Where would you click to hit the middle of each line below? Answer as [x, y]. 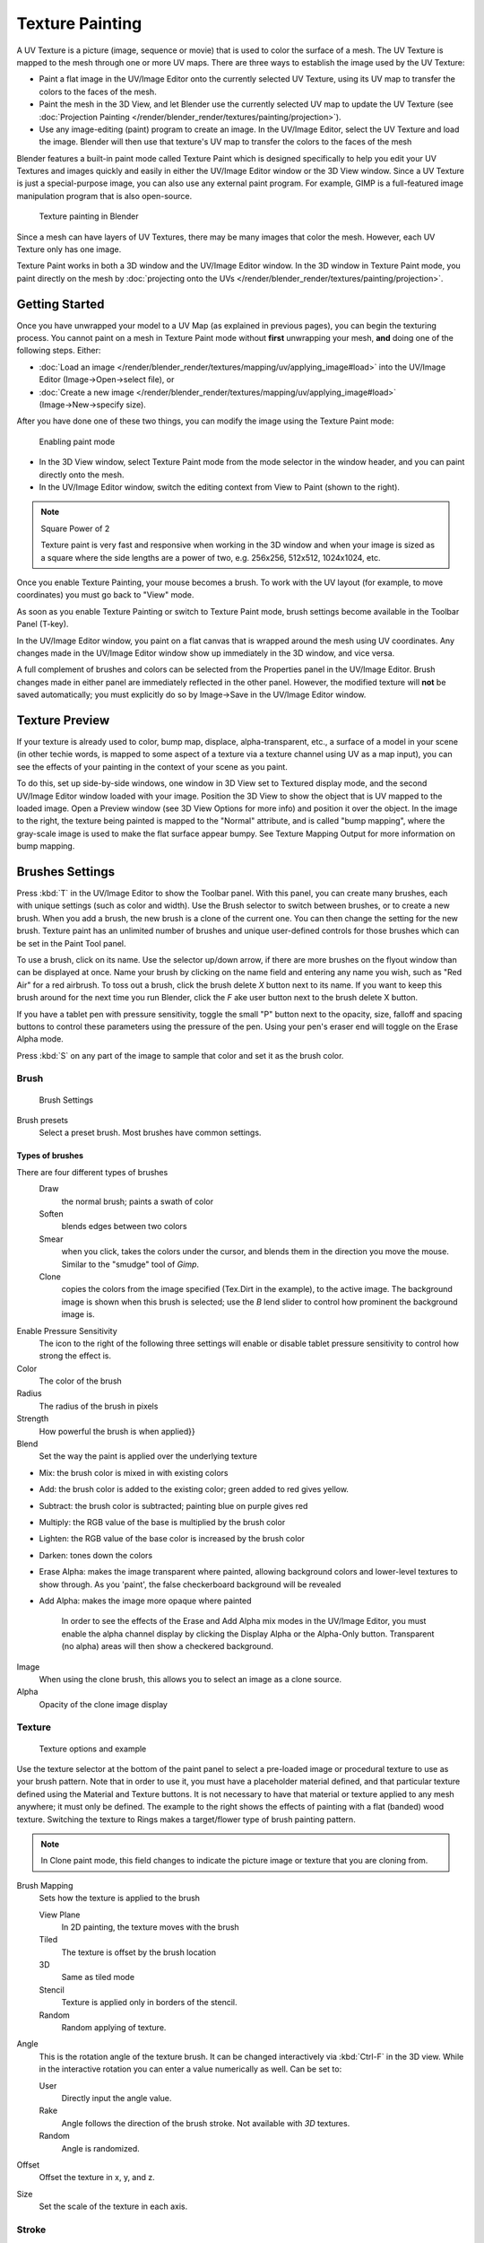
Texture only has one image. [69, 249]
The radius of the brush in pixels [99, 1406]
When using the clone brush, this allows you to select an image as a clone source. [190, 1679]
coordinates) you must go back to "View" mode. [105, 595]
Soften [51, 1214]
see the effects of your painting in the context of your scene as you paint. [152, 766]
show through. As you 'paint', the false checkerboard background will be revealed [190, 1584]
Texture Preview [63, 720]
